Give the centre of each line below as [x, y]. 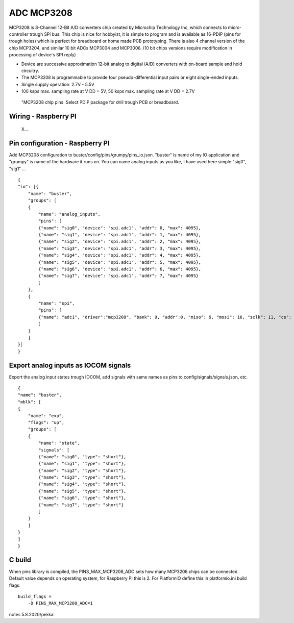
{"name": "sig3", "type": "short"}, [83, 477]
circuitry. [30, 71]
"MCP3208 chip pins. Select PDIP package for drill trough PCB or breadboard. [100, 102]
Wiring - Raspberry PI [43, 116]
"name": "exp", [46, 416]
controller [19, 34]
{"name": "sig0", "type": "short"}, [83, 457]
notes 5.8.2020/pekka [31, 614]
